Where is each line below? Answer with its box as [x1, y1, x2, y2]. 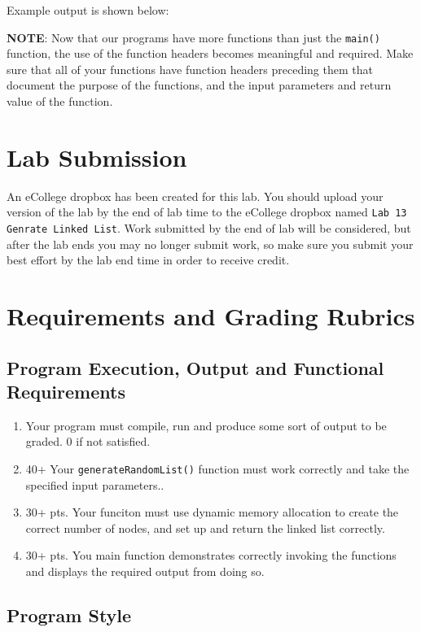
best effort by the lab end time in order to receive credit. [7, 251, 290, 268]
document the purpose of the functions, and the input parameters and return [7, 76, 392, 94]
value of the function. [7, 93, 113, 110]
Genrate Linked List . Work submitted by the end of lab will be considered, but [7, 220, 411, 236]
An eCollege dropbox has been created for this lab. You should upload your [7, 187, 384, 204]
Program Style [7, 603, 132, 628]
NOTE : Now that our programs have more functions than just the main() [7, 28, 380, 46]
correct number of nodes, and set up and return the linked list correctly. [25, 519, 385, 536]
